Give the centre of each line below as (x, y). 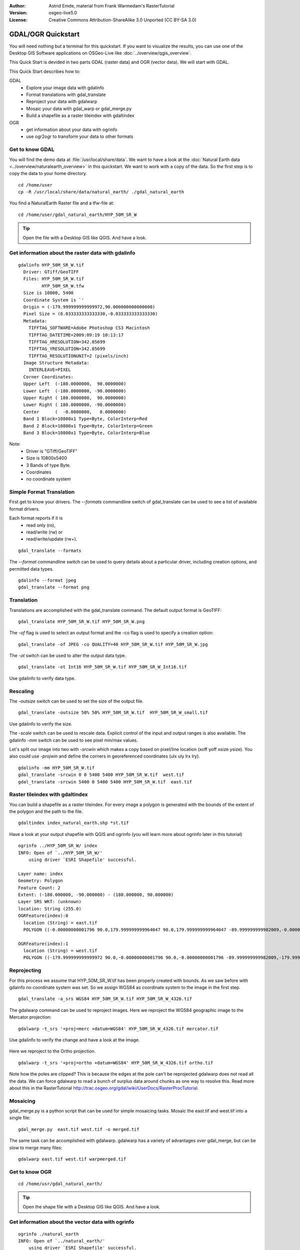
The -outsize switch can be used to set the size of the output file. (76, 701)
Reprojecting (25, 970)
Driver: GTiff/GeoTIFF (51, 272)
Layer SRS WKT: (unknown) (50, 902)
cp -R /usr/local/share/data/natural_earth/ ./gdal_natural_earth (101, 192)
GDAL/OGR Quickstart (44, 34)
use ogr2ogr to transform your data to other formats (80, 136)
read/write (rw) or (44, 532)
